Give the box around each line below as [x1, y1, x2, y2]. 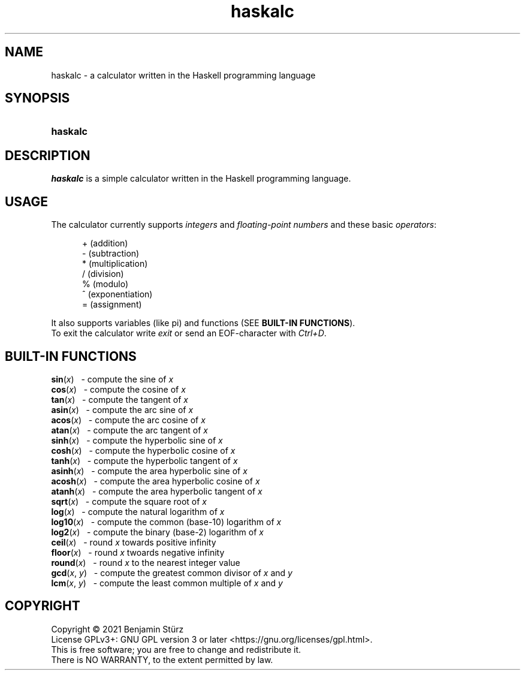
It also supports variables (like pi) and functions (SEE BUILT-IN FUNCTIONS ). [51, 318, 355, 329]
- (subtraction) [82, 248, 140, 259]
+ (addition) [82, 238, 128, 249]
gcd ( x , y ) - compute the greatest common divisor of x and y [51, 567, 292, 578]
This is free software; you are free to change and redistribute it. [51, 644, 301, 655]
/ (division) [82, 269, 124, 279]
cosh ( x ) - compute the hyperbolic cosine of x [51, 445, 236, 456]
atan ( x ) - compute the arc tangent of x [51, 424, 208, 435]
